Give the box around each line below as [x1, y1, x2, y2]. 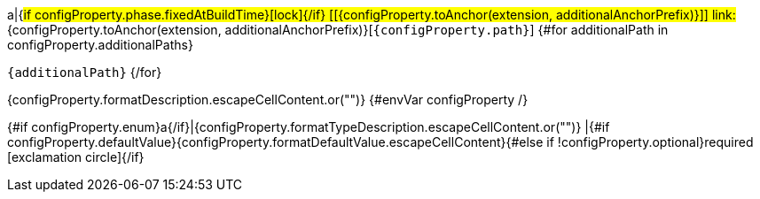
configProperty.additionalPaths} [7, 37, 193, 52]
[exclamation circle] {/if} [7, 149, 145, 165]
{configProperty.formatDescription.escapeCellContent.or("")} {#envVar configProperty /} [7, 92, 529, 107]
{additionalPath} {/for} [7, 65, 162, 80]
